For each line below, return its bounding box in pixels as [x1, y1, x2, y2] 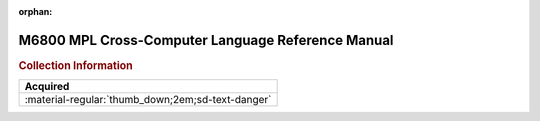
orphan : [18, 6, 53, 17]
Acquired [24, 80, 70, 94]
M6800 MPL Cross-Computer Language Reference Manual [18, 31, 394, 49]
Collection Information [18, 58, 134, 72]
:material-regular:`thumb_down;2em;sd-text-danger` [24, 93, 272, 107]
